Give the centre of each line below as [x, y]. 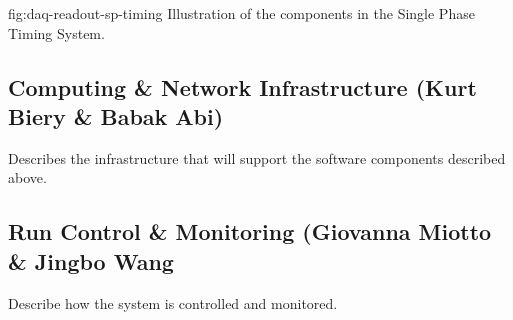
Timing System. [56, 32]
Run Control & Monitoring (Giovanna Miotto [250, 231]
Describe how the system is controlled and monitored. [173, 302]
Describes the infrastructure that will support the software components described [257, 157]
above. [27, 177]
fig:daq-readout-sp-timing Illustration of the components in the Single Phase [241, 13]
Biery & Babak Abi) [116, 115]
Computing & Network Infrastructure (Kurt [242, 86]
